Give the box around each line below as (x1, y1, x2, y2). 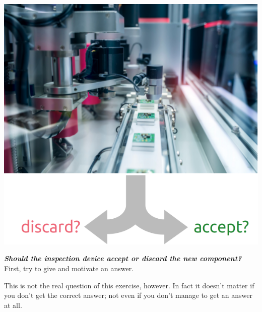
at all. (4, 299, 22, 310)
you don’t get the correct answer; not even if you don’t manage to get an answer (4, 290, 252, 300)
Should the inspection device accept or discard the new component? (4, 253, 242, 264)
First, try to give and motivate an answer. (4, 263, 134, 273)
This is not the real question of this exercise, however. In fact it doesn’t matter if (4, 280, 254, 290)
